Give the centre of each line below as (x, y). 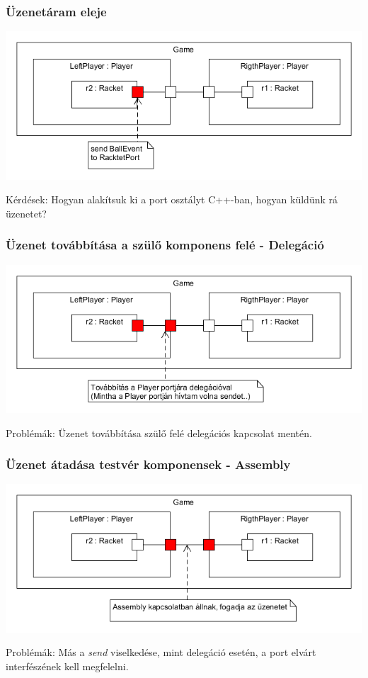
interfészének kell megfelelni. (67, 666)
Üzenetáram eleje (56, 11)
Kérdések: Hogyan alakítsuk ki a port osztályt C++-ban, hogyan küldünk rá (172, 199)
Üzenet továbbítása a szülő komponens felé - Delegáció (165, 245)
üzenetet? (26, 213)
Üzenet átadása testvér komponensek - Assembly (148, 464)
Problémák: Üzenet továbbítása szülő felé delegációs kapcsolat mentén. (159, 433)
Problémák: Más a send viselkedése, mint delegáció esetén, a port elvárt (161, 652)
